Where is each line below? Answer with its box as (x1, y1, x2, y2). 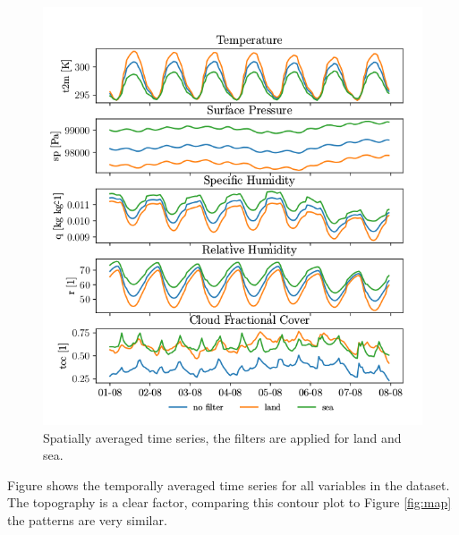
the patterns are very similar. (7, 510, 167, 529)
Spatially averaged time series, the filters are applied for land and (43, 428, 402, 446)
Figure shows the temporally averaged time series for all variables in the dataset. (7, 475, 450, 494)
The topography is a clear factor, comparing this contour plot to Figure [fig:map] (7, 493, 452, 512)
